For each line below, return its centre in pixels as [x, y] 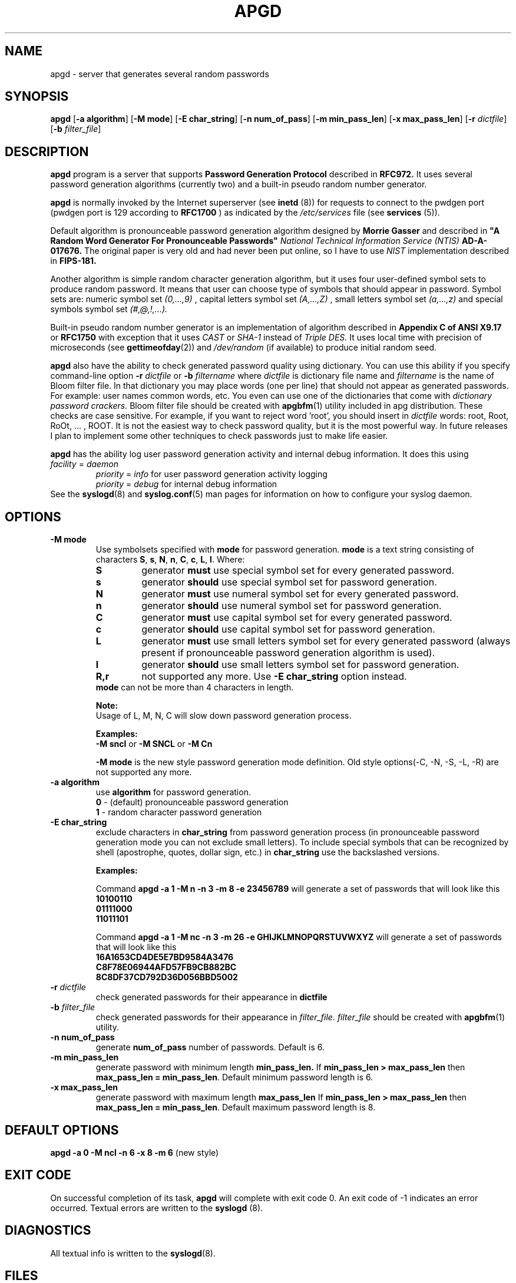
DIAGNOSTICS [48, 1231]
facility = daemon [85, 464]
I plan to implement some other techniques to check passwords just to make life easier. [219, 436]
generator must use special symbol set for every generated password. [298, 571]
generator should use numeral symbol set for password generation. [292, 606]
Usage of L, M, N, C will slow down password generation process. [224, 716]
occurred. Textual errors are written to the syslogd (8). [157, 1208]
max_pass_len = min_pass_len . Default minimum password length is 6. [234, 1077]
